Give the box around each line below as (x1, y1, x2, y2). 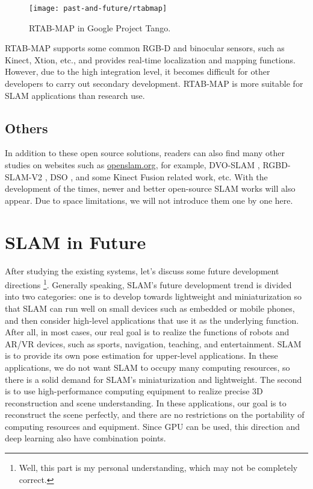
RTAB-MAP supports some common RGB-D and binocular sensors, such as (5, 42, 285, 54)
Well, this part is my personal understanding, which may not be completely (19, 461, 298, 474)
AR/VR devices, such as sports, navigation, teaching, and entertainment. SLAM (5, 337, 302, 350)
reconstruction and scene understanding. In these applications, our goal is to (5, 396, 287, 409)
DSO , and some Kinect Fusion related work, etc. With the (50, 170, 268, 183)
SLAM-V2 (5, 170, 43, 183)
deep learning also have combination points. (5, 432, 166, 444)
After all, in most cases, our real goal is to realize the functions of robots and (5, 326, 290, 338)
